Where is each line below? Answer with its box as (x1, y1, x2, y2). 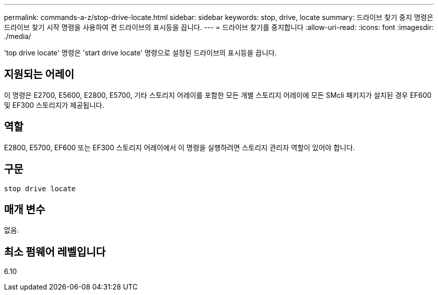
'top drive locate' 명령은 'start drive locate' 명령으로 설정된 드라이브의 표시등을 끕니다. (4, 48, 277, 57)
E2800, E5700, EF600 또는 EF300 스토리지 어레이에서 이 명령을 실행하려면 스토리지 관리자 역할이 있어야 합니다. (4, 143, 355, 152)
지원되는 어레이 (4, 68, 74, 81)
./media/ (4, 32, 31, 40)
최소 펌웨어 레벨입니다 (4, 245, 106, 258)
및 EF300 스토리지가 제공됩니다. (4, 100, 104, 109)
